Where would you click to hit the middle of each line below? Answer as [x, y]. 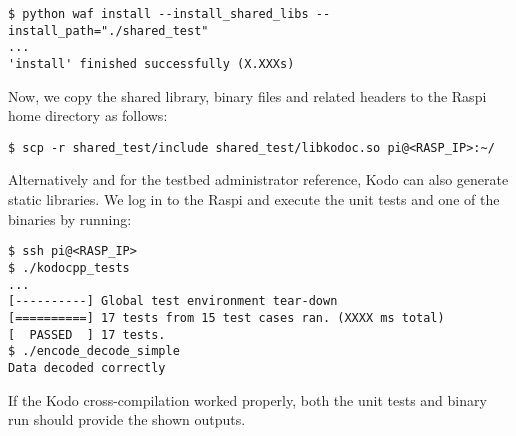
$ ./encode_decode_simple [94, 351]
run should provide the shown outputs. [127, 419]
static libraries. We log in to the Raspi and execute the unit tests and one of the [254, 199]
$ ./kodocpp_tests [69, 267]
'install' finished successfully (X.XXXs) [151, 63]
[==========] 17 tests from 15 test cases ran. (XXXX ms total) [226, 317]
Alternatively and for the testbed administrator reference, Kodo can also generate [258, 179]
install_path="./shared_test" [108, 30]
